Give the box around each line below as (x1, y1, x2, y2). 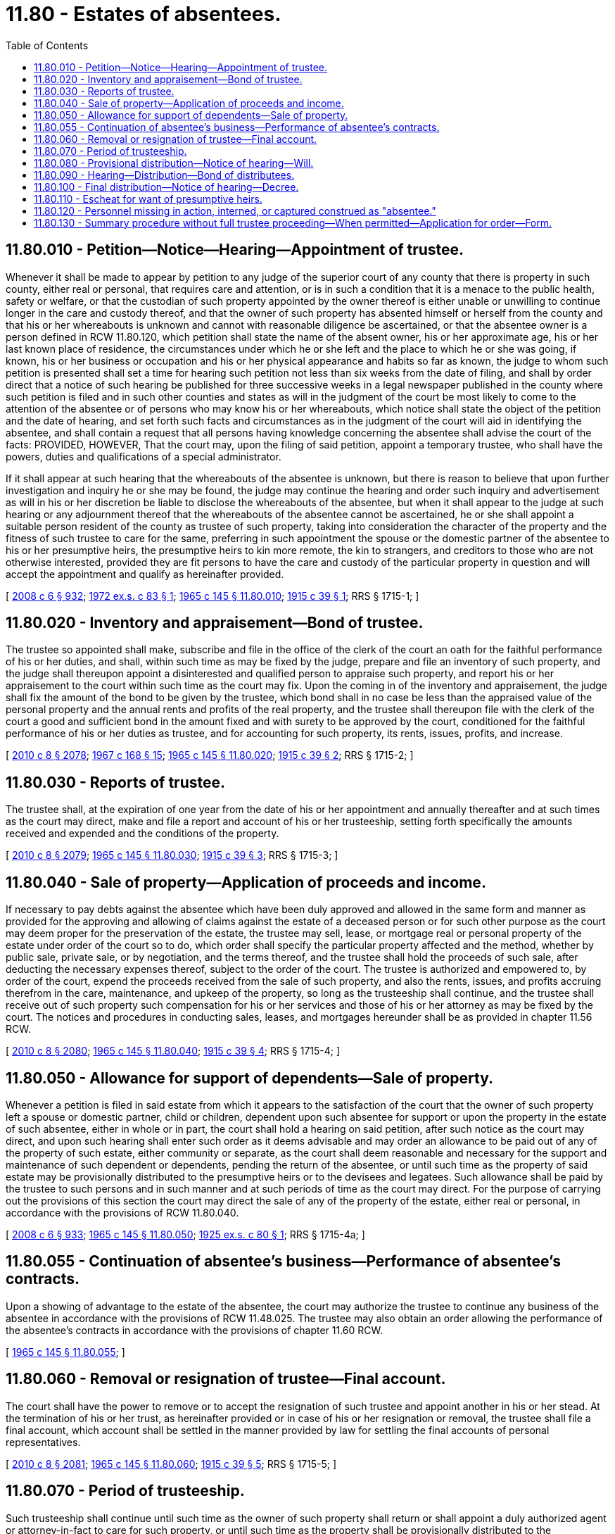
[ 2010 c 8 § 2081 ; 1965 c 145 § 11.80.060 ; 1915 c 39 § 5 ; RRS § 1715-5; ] (6, 1457, 337, 1470)
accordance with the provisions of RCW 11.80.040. (6, 1206, 239, 1219)
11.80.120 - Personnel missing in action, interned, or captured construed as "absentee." (34, 204, 436, 217)
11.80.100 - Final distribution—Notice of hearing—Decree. (34, 180, 299, 193)
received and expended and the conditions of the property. (6, 827, 279, 840)
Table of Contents (6, 39, 89, 51)
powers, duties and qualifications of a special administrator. (6, 450, 281, 463)
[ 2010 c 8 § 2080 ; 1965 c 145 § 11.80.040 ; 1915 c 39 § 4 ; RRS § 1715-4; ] (6, 1045, 341, 1057)
